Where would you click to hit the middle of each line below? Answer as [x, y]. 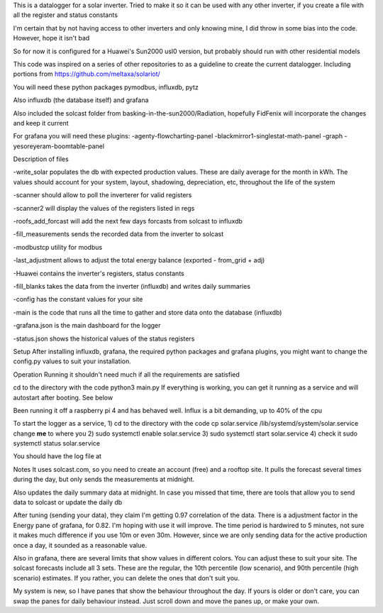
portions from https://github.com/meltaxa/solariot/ [87, 74]
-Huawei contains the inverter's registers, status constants [99, 273]
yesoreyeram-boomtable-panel [59, 146]
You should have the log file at [57, 456]
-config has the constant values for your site [78, 299]
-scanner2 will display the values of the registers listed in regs [104, 208]
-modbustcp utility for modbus [58, 247]
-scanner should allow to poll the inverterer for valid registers [102, 195]
